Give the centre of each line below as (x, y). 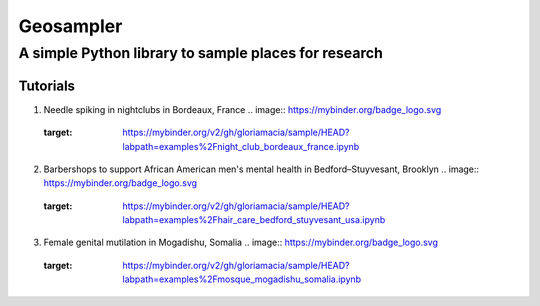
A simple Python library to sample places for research (201, 53)
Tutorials (46, 85)
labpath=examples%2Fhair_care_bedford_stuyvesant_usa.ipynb (254, 220)
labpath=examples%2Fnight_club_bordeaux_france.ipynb (241, 146)
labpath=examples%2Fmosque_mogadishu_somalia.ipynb (242, 279)
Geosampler (70, 26)
